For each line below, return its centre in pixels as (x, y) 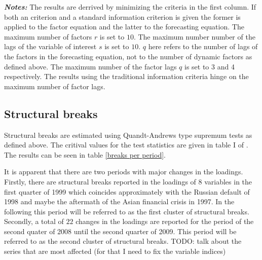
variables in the (228, 181)
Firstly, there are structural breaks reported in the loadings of (100, 181)
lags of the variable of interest (50, 46)
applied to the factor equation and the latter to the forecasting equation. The (124, 27)
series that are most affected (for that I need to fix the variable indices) (115, 251)
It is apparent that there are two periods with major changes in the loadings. (124, 172)
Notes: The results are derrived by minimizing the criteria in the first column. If (130, 7)
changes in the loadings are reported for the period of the (165, 221)
